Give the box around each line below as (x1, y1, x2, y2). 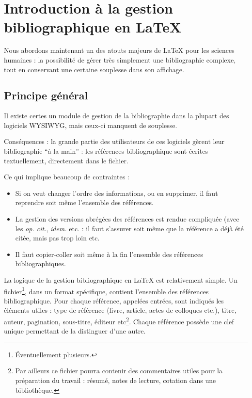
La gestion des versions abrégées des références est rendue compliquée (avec (15, 214, 239, 224)
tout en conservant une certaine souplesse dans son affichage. (4, 64, 184, 74)
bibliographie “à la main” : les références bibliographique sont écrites (4, 146, 208, 156)
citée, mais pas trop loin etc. (15, 233, 100, 243)
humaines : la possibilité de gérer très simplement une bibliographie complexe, (4, 54, 236, 64)
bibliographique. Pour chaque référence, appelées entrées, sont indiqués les (4, 295, 224, 305)
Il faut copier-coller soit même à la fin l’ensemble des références (15, 249, 203, 259)
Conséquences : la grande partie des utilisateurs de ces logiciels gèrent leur (4, 136, 224, 146)
